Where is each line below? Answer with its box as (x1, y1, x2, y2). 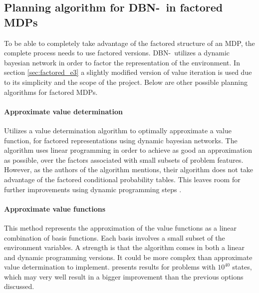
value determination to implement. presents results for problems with (4, 262, 216, 272)
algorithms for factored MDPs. (4, 86, 98, 97)
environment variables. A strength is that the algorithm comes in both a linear (4, 242, 245, 253)
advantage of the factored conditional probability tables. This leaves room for (4, 174, 241, 184)
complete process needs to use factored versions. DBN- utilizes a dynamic (4, 47, 230, 58)
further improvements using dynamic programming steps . (4, 184, 182, 194)
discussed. (4, 281, 34, 292)
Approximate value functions (4, 203, 106, 214)
